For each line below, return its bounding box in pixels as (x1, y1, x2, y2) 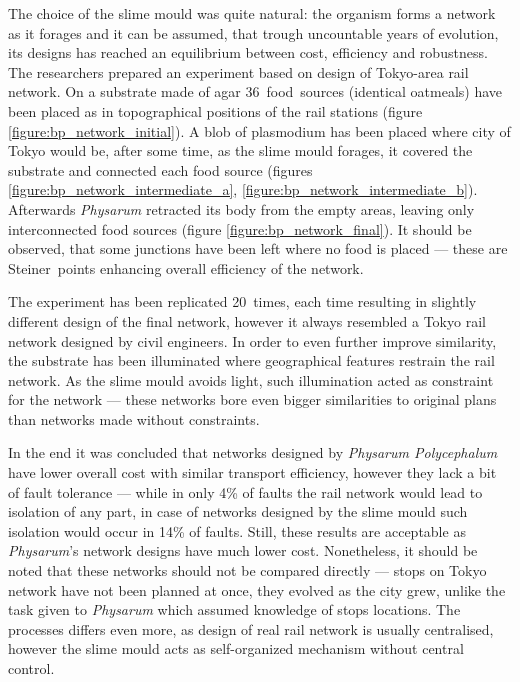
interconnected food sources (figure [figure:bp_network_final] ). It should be (8, 218, 472, 239)
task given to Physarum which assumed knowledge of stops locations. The (8, 599, 461, 620)
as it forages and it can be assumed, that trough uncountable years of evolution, (8, 22, 499, 43)
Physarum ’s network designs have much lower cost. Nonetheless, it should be (8, 540, 478, 561)
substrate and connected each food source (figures (8, 159, 313, 180)
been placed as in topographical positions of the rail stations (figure (8, 100, 423, 121)
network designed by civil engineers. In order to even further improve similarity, (8, 330, 497, 351)
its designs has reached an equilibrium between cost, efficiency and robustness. (8, 42, 488, 63)
